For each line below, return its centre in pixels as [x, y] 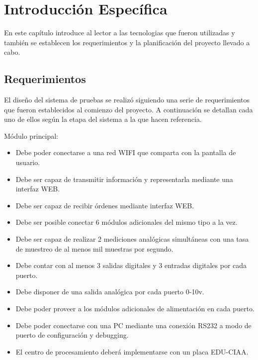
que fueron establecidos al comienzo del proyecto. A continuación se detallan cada [129, 109]
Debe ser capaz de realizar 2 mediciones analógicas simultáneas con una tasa [132, 239]
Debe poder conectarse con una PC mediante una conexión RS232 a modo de [133, 325]
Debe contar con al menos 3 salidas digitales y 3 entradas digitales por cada [131, 265]
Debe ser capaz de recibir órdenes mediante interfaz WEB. [105, 205]
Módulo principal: [31, 135]
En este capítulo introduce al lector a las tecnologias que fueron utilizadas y [120, 33]
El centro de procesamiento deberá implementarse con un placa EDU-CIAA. [132, 351]
